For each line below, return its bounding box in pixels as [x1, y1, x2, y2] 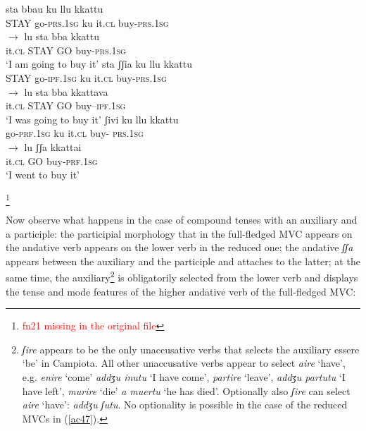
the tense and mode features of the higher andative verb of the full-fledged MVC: [6, 284, 356, 298]
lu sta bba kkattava [24, 84, 108, 99]
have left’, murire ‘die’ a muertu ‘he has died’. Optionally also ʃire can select [22, 383, 351, 398]
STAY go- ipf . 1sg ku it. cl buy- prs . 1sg [6, 70, 167, 85]
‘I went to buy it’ [6, 167, 80, 182]
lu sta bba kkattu [24, 29, 100, 44]
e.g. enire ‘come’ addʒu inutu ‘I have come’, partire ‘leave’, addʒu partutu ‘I [22, 370, 346, 384]
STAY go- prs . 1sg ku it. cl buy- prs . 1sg [6, 15, 169, 30]
